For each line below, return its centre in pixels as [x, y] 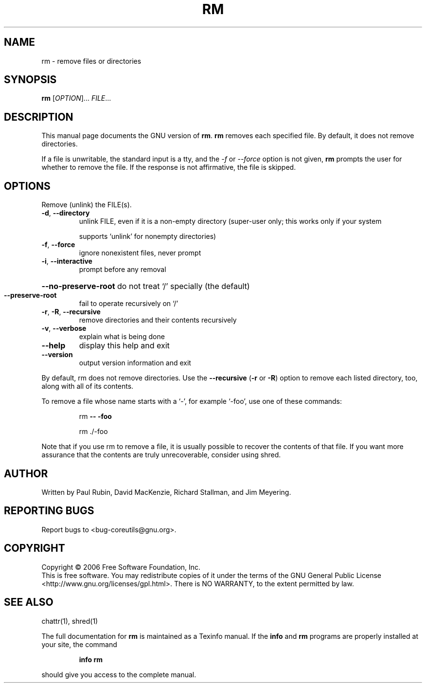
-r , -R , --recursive [71, 312]
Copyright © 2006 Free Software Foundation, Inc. [121, 567]
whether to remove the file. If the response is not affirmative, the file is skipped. [169, 167]
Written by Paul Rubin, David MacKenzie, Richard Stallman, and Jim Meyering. [166, 492]
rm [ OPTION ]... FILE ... [76, 98]
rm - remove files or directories [91, 61]
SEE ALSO [29, 602]
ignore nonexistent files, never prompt [140, 253]
